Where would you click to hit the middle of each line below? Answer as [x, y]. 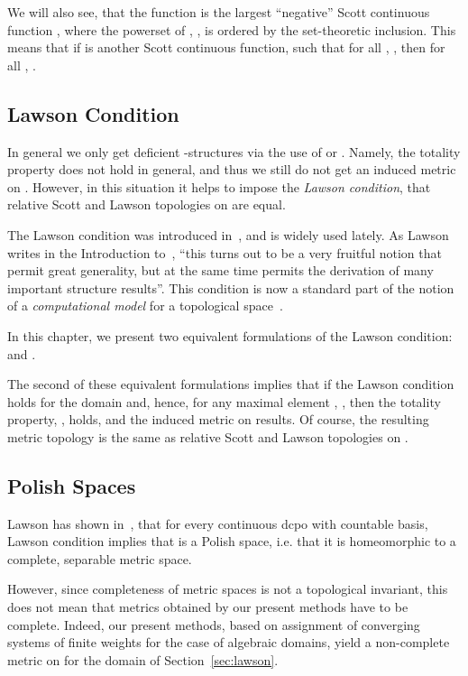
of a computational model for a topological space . [145, 306]
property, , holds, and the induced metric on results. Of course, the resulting [218, 419]
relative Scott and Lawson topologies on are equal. [147, 204]
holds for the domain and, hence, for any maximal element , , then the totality [224, 401]
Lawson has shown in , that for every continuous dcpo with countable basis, [218, 523]
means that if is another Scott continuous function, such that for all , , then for [226, 47]
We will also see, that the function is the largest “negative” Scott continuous [219, 12]
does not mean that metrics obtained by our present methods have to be [208, 607]
